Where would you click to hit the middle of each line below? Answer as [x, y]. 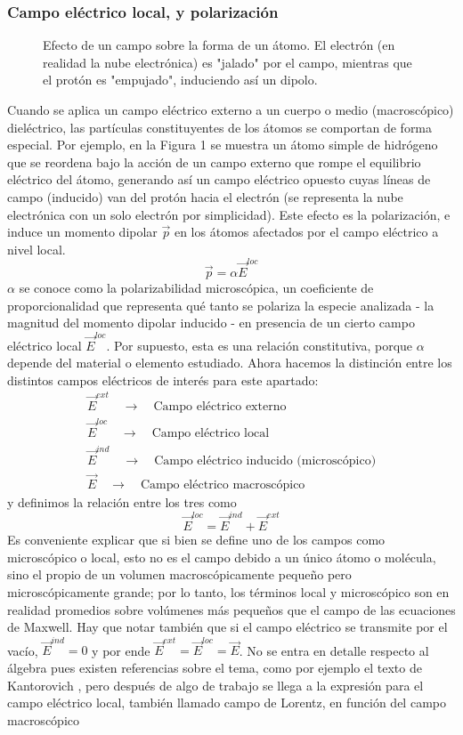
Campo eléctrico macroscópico [223, 485]
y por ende [121, 650]
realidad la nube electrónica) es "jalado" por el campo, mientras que [227, 62]
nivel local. [37, 249]
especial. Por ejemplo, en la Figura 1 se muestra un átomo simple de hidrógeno [223, 145]
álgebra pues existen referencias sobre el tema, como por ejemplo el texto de [215, 668]
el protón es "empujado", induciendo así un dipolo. [180, 80]
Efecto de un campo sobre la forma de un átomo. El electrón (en [219, 45]
